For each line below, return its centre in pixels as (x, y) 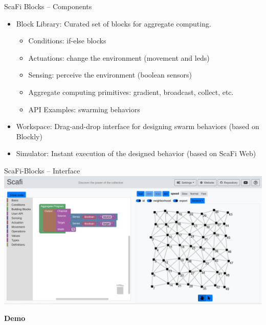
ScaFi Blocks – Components (48, 6)
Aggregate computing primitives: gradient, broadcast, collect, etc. (131, 92)
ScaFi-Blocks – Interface (42, 170)
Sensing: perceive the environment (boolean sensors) (110, 75)
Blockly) (29, 136)
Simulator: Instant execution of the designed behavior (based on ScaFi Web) (136, 153)
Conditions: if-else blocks (67, 41)
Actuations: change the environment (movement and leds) (119, 57)
